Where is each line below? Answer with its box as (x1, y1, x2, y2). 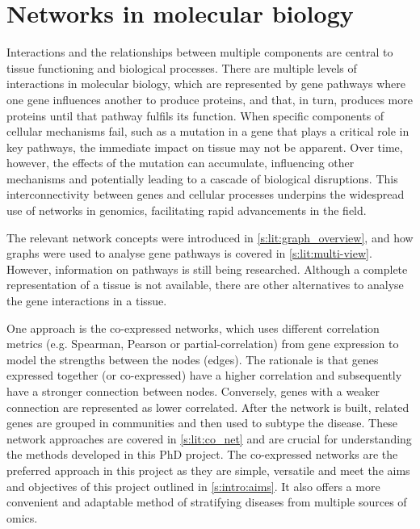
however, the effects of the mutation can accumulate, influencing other (6, 154, 355, 171)
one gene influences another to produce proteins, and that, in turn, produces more (6, 90, 413, 107)
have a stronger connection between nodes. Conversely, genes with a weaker (6, 383, 380, 399)
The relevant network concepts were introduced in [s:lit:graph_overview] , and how (6, 229, 414, 246)
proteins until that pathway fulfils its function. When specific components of (6, 107, 384, 124)
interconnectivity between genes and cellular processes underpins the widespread (6, 186, 405, 203)
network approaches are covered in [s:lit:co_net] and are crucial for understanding (6, 430, 412, 447)
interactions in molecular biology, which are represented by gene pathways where (6, 75, 405, 92)
